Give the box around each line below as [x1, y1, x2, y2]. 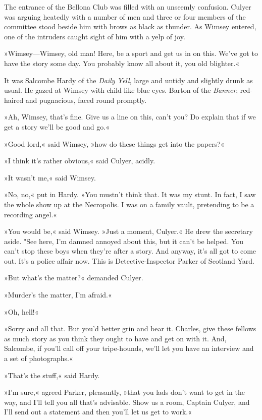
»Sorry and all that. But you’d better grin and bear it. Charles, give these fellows [4, 323, 256, 334]
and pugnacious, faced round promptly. [25, 94, 147, 105]
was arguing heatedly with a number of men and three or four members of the [4, 11, 246, 22]
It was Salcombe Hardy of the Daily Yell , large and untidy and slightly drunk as [4, 75, 253, 85]
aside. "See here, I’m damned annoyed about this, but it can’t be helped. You [4, 235, 244, 246]
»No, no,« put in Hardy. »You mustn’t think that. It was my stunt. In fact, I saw [4, 189, 256, 200]
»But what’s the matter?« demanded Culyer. [4, 272, 143, 283]
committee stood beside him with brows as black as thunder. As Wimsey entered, [4, 21, 256, 32]
